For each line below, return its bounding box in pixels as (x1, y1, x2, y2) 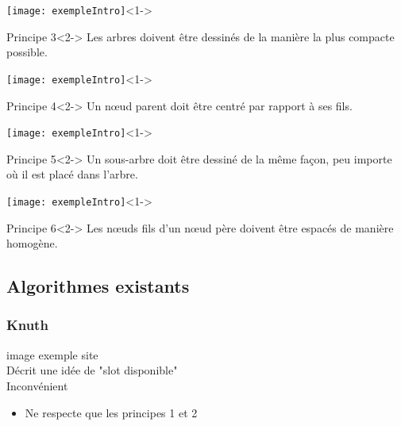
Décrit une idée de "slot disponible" (6, 362, 178, 378)
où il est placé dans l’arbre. (6, 166, 138, 182)
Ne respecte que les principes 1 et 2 (25, 404, 198, 420)
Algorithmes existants (6, 274, 190, 298)
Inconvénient (6, 377, 68, 393)
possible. (6, 44, 48, 60)
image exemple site (6, 346, 98, 363)
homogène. (6, 235, 58, 251)
